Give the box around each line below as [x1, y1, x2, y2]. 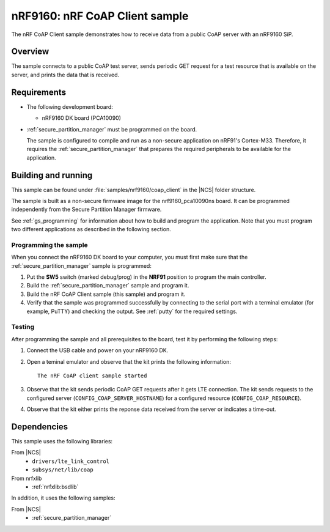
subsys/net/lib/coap [32, 467, 94, 473]
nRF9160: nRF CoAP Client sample [11, 9, 189, 23]
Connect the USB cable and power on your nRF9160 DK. [26, 347, 169, 354]
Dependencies [11, 421, 68, 432]
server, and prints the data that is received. [11, 71, 120, 78]
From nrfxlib [11, 475, 42, 482]
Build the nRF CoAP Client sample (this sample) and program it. [26, 290, 186, 298]
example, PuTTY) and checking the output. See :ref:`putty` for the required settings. [26, 308, 238, 315]
